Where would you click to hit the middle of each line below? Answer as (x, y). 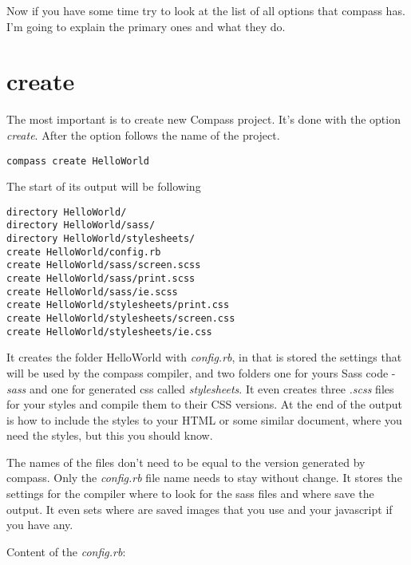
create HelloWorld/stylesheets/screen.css (121, 318)
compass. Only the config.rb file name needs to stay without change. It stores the (204, 478)
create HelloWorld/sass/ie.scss (92, 292)
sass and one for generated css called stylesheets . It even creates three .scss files (200, 388)
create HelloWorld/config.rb (84, 252)
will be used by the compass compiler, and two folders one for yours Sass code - (201, 372)
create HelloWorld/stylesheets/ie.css (109, 332)
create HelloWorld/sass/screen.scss (104, 265)
